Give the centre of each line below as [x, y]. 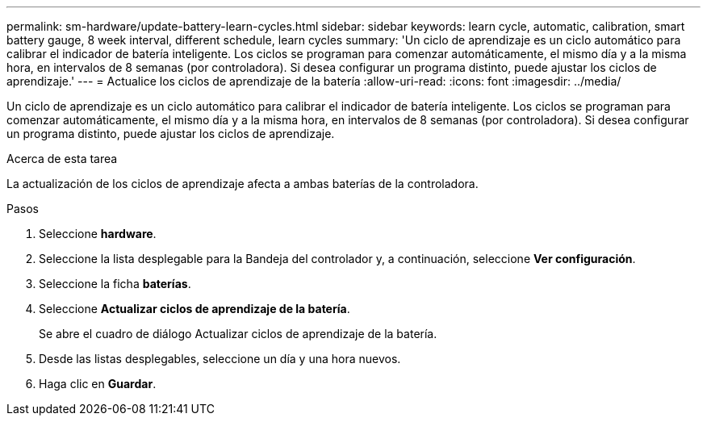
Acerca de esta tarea [62, 159]
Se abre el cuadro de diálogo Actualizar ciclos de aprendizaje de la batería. [238, 334]
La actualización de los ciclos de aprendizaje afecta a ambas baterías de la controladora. [243, 184]
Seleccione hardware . [98, 234]
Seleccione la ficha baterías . [115, 284]
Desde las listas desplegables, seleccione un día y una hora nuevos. [220, 359]
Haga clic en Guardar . [98, 384]
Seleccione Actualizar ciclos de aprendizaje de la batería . [195, 309]
